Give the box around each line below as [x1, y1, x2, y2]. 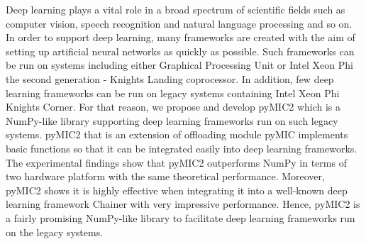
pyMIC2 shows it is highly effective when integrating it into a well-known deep [6, 182, 348, 197]
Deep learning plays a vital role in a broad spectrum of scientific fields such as [6, 2, 345, 16]
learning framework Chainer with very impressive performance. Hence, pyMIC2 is [6, 196, 360, 211]
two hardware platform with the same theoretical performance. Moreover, [6, 169, 325, 184]
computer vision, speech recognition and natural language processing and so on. [6, 16, 353, 30]
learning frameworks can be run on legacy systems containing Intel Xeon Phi [6, 85, 340, 100]
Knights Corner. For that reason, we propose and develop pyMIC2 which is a [6, 99, 341, 114]
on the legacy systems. [6, 224, 104, 239]
